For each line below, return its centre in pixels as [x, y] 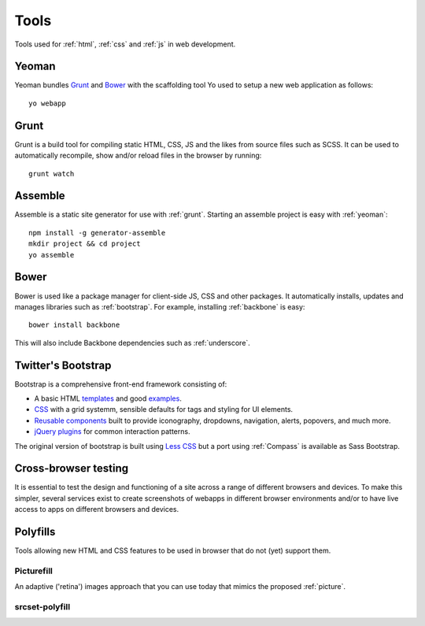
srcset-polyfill [42, 607]
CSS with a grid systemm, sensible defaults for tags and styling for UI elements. [164, 409]
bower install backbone [74, 325]
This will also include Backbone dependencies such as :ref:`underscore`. [133, 343]
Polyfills [35, 532]
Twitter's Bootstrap [63, 365]
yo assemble [52, 255]
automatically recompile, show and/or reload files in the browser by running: [138, 156]
